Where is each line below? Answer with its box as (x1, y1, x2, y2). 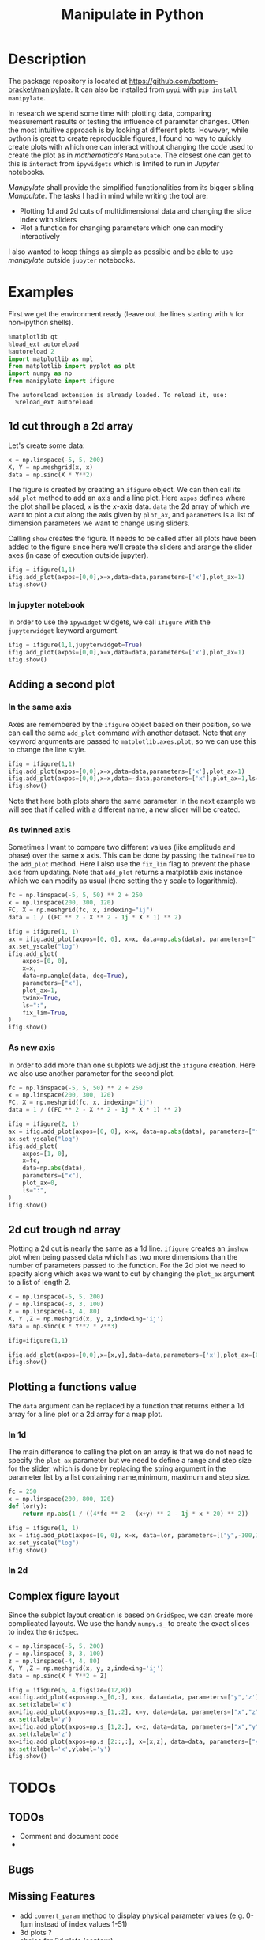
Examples (8, 283, 74, 301)
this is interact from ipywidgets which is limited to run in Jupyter (8, 158, 220, 168)
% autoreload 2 (8, 347, 55, 355)
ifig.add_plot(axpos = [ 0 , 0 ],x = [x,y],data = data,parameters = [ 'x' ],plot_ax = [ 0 (8, 1351, 259, 1358)
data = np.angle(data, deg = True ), (22, 972, 129, 980)
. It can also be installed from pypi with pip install (70, 85, 237, 94)
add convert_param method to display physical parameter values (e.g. (19, 1911, 244, 1920)
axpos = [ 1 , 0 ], (22, 1150, 69, 1158)
